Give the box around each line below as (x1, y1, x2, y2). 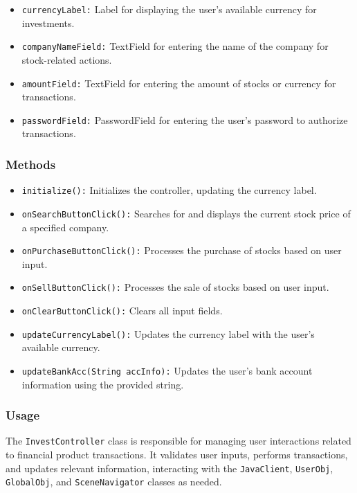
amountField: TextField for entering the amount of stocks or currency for (21, 75, 336, 90)
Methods (6, 155, 56, 172)
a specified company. (21, 219, 109, 234)
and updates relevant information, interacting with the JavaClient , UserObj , (6, 460, 333, 475)
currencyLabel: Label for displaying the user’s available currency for (21, 2, 317, 16)
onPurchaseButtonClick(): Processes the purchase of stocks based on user (21, 243, 342, 258)
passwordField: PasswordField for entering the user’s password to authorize (21, 112, 348, 127)
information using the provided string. (21, 377, 184, 391)
